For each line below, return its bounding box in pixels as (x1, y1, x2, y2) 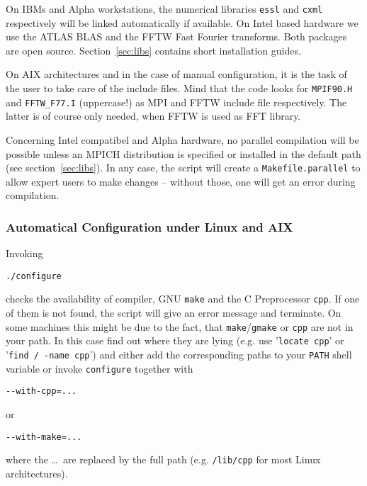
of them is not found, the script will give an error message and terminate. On (6, 305, 341, 320)
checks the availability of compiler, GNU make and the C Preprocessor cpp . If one (6, 291, 360, 306)
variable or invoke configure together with (6, 361, 193, 375)
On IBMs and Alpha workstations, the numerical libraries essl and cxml (6, 1, 323, 16)
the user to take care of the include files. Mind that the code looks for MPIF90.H (6, 81, 353, 96)
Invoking (6, 246, 43, 261)
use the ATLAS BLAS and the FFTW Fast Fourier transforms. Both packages (6, 29, 347, 44)
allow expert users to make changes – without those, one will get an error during (6, 174, 356, 188)
